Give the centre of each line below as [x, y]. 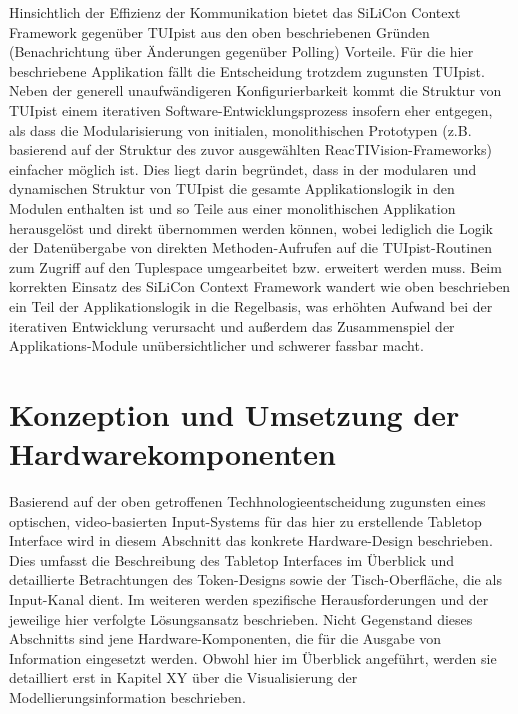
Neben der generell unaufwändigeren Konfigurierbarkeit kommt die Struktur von [255, 90]
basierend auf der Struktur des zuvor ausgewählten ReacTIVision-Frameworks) [250, 149]
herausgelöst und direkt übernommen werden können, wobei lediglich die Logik [251, 227]
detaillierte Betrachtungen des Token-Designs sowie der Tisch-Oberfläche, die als [255, 579]
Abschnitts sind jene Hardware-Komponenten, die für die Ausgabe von [225, 638]
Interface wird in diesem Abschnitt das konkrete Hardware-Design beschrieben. [251, 540]
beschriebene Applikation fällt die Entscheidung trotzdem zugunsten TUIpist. [247, 70]
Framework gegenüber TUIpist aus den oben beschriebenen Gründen [219, 31]
